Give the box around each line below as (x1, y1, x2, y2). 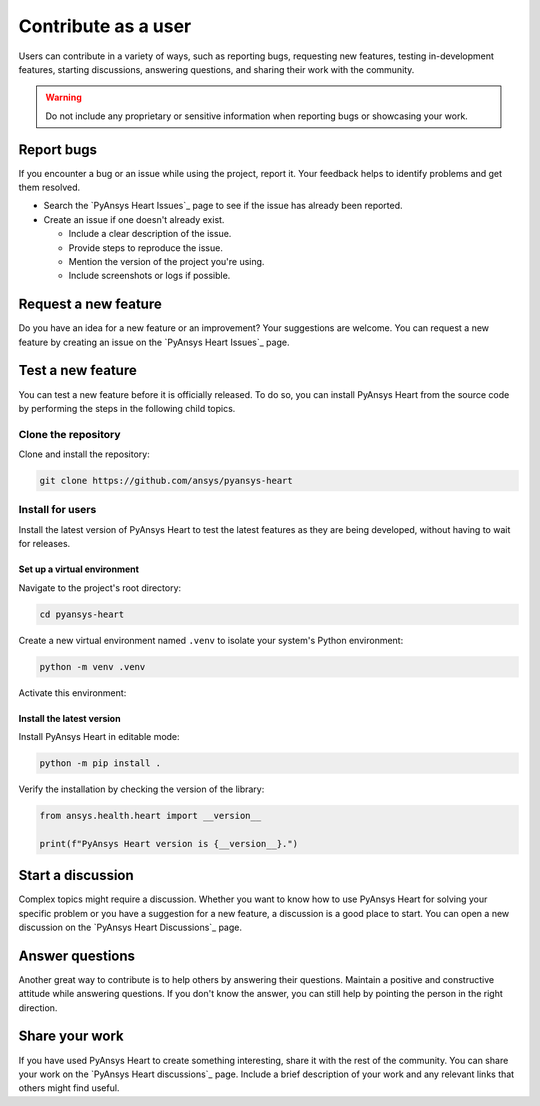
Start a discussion (18, 867, 134, 884)
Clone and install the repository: (18, 448, 150, 460)
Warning (45, 91, 82, 104)
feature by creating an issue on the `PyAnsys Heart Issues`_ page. (18, 336, 290, 348)
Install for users (18, 503, 97, 517)
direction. (18, 1001, 58, 1014)
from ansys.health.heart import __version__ (39, 810, 262, 821)
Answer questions (18, 947, 135, 964)
